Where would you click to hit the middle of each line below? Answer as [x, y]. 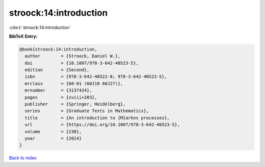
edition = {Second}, [57, 70]
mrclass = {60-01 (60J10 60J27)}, [74, 83]
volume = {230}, [53, 131]
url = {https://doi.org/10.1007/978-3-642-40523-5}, [102, 125]
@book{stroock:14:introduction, [58, 49]
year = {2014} [53, 138]
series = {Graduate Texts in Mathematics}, [87, 111]
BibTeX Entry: [23, 36]
